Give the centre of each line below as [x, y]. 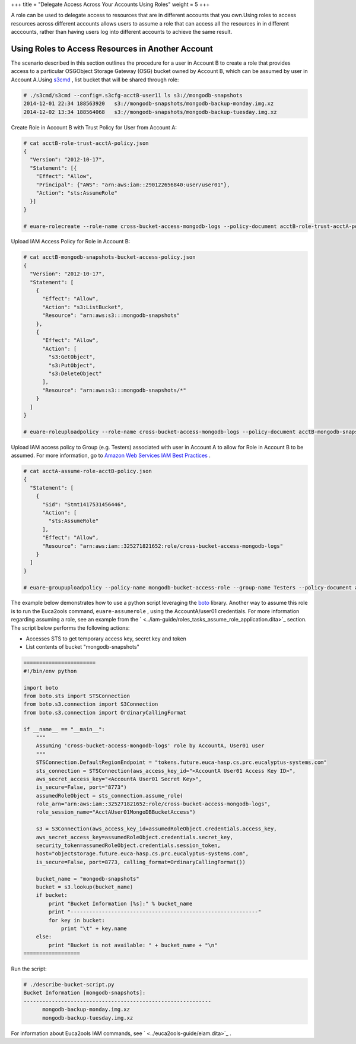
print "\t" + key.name [94, 928]
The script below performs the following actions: [70, 628]
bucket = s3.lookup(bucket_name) [85, 887]
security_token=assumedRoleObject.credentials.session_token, [128, 845]
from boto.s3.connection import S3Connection [91, 704]
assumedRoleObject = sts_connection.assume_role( [109, 796]
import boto [41, 688]
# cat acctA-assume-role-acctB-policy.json [88, 471]
